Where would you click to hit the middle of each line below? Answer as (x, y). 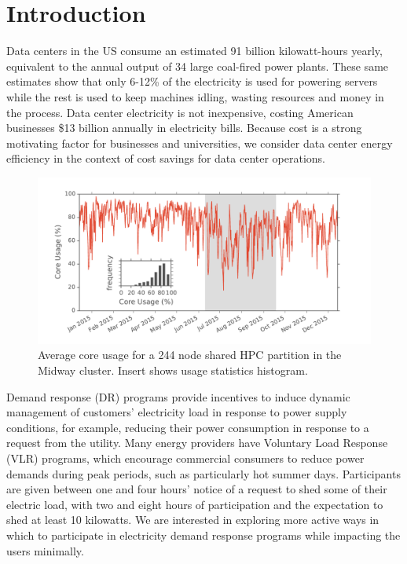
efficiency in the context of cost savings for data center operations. (166, 158)
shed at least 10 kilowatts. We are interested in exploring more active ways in (193, 520)
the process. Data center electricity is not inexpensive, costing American (180, 112)
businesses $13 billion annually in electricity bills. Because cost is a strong (184, 128)
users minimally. (45, 550)
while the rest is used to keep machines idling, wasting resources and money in (195, 96)
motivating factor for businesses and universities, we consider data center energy (200, 143)
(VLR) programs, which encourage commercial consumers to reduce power (185, 458)
